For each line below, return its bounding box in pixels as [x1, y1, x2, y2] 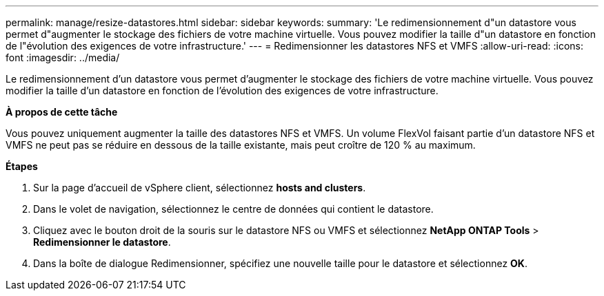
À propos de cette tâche [6, 106, 118, 118]
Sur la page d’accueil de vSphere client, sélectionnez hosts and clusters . [33, 182, 366, 193]
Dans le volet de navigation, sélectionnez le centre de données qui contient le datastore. [33, 203, 434, 215]
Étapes [6, 160, 38, 172]
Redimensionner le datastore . [33, 236, 171, 248]
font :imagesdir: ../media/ [6, 52, 120, 63]
